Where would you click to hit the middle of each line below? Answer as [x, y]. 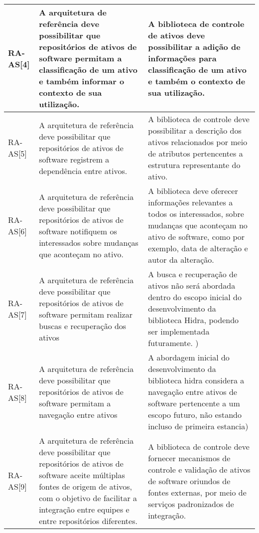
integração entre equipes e [84, 509]
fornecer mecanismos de [189, 458]
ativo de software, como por [196, 237]
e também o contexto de [197, 81]
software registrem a [74, 159]
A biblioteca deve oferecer [193, 191]
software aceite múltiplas [82, 475]
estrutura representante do [194, 165]
